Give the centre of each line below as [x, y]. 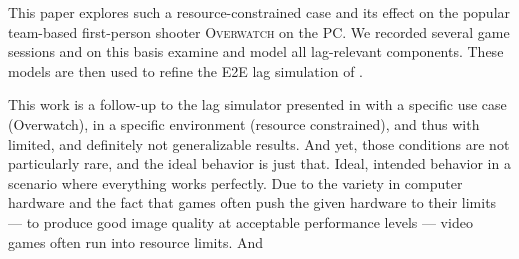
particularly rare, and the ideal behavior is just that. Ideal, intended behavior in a [259, 163]
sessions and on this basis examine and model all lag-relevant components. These [256, 51]
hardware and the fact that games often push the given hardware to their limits [252, 202]
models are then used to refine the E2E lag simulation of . [186, 70]
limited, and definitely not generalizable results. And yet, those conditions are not [259, 143]
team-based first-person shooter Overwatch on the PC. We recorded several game [259, 31]
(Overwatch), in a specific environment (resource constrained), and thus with [244, 123]
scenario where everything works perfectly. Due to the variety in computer [235, 182]
